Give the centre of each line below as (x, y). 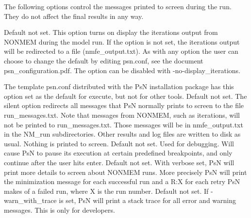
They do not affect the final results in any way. (74, 16)
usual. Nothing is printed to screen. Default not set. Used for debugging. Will (119, 143)
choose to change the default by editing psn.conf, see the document (104, 60)
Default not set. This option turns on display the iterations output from (111, 32)
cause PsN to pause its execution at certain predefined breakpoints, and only (118, 153)
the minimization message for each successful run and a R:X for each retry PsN (122, 181)
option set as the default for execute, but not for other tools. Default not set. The (125, 96)
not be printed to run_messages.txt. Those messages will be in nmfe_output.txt (124, 124)
